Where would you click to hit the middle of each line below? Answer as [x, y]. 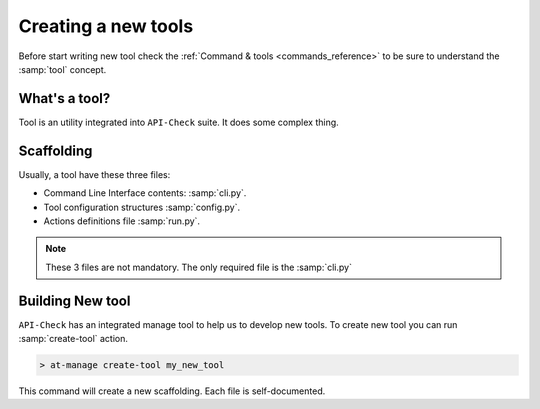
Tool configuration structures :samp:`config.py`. [142, 207]
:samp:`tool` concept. [62, 69]
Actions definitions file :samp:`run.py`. [121, 221]
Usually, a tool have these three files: [94, 174]
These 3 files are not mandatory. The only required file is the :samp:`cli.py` [198, 267]
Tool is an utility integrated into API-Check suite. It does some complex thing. [178, 122]
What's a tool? [64, 98]
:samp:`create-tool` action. [73, 338]
